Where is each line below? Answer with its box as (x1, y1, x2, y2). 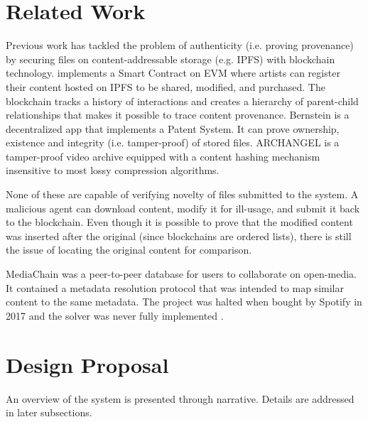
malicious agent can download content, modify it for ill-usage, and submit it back (6, 200, 360, 215)
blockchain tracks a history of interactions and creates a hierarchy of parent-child (6, 93, 359, 108)
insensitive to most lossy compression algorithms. (6, 163, 220, 178)
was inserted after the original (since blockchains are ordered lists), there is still (6, 228, 352, 243)
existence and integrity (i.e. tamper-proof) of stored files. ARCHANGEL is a (6, 135, 340, 150)
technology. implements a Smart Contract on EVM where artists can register (6, 65, 340, 80)
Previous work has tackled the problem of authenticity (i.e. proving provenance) (6, 38, 354, 53)
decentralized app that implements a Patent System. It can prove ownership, (6, 121, 340, 136)
